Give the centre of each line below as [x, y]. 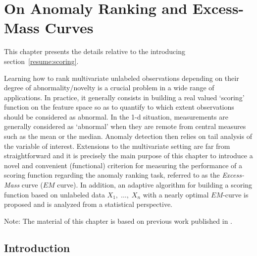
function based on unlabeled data [54, 194]
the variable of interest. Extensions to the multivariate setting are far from [117, 146]
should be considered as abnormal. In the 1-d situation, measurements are [116, 116]
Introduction [37, 247]
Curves [69, 28]
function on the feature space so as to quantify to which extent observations [119, 107]
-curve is [236, 194]
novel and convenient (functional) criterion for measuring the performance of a [123, 165]
